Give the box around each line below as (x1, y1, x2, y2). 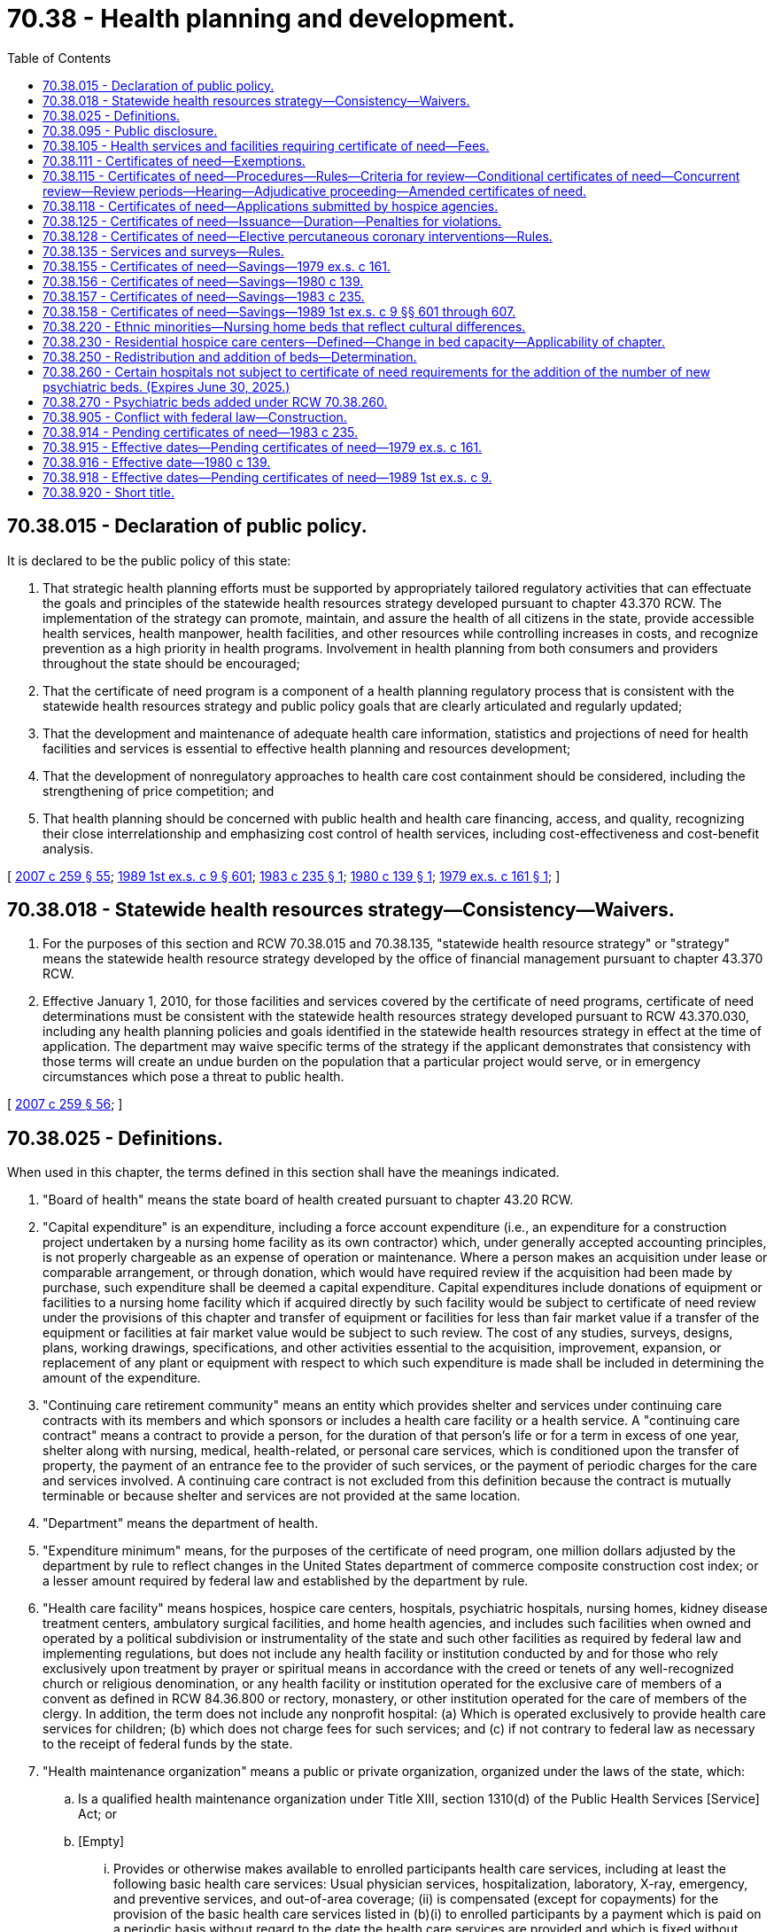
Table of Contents (7, 50, 112, 66)
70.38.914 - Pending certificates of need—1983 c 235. (43, 424, 359, 440)
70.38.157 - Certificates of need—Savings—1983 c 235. (43, 288, 365, 304)
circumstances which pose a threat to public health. (43, 1069, 344, 1085)
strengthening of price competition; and (43, 783, 275, 799)
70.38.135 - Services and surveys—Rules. (43, 243, 284, 259)
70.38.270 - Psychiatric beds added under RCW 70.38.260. (43, 393, 388, 409)
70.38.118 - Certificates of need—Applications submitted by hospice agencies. (43, 198, 499, 214)
